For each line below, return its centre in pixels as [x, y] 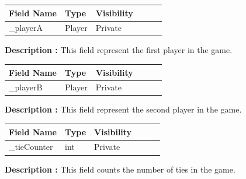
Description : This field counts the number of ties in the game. [120, 169]
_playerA [26, 28]
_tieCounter [31, 147]
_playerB [26, 87]
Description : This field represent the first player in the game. [119, 50]
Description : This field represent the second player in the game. [123, 109]
